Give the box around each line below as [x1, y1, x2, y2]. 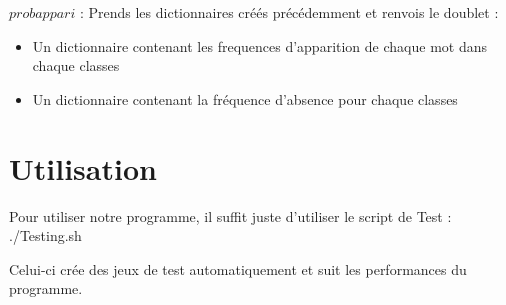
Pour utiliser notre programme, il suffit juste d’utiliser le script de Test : [9, 205, 452, 226]
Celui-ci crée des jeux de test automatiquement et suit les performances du [9, 258, 467, 279]
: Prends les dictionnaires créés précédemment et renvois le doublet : [79, 2, 499, 22]
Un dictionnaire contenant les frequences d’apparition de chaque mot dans [32, 35, 487, 56]
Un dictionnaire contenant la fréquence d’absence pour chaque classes [32, 88, 458, 109]
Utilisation [9, 147, 157, 188]
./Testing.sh [9, 225, 82, 246]
